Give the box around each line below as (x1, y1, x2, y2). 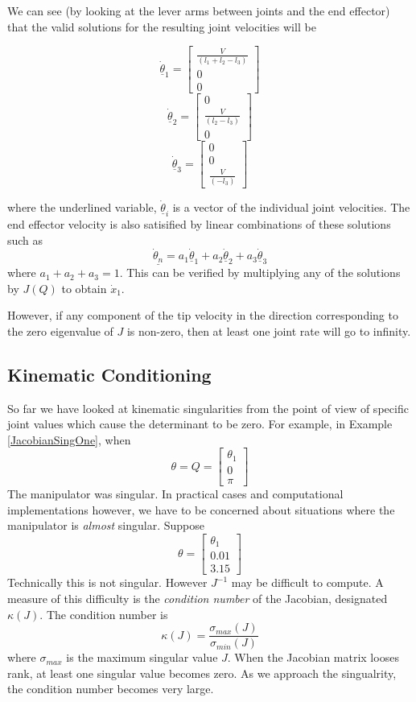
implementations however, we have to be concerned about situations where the (7, 501, 395, 518)
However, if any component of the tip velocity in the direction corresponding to (7, 307, 398, 324)
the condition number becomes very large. (7, 680, 214, 697)
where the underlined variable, (7, 199, 157, 215)
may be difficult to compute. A (231, 574, 384, 591)
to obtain (61, 279, 107, 296)
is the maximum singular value (66, 649, 218, 666)
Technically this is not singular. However (7, 574, 208, 591)
